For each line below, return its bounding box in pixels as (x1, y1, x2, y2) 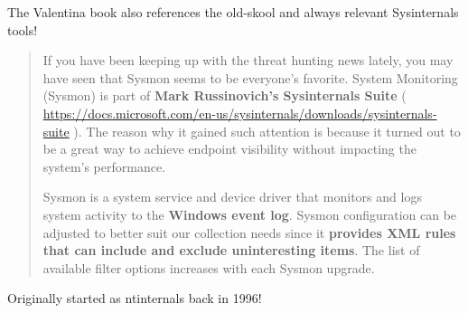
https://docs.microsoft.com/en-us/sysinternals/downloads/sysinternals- (42, 103, 437, 122)
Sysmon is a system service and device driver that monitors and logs (42, 187, 422, 206)
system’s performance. (42, 156, 166, 175)
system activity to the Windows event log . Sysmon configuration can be (42, 204, 457, 223)
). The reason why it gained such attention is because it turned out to (73, 121, 461, 140)
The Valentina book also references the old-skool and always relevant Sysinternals (7, 3, 459, 21)
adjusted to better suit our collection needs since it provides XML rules (42, 223, 456, 242)
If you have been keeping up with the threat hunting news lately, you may (42, 51, 454, 70)
